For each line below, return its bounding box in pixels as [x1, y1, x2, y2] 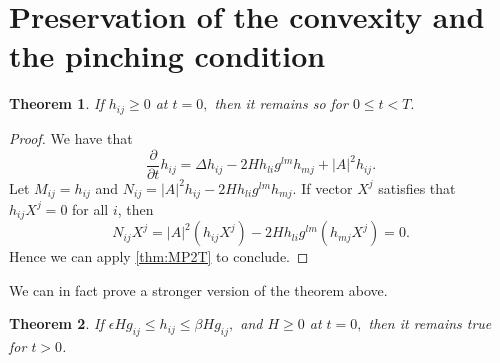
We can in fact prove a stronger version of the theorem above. [9, 279, 388, 300]
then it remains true [368, 313, 492, 334]
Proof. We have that [9, 128, 133, 149]
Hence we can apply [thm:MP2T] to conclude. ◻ [9, 246, 309, 267]
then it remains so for [214, 93, 348, 114]
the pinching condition [9, 35, 326, 76]
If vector [301, 177, 353, 198]
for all [72, 198, 109, 219]
